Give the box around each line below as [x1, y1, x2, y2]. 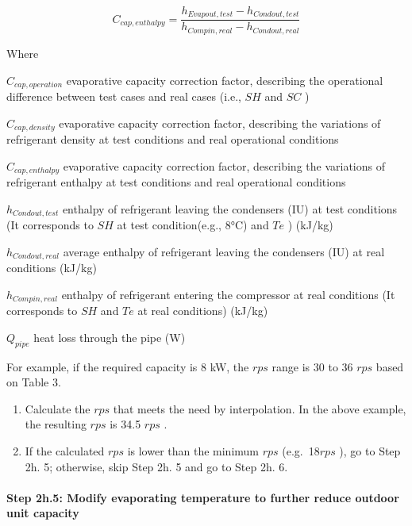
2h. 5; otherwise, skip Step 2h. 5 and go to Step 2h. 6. [25, 458, 288, 474]
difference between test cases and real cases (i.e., [6, 87, 241, 104]
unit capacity [6, 505, 79, 521]
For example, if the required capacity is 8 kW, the [6, 358, 249, 374]
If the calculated [25, 442, 105, 459]
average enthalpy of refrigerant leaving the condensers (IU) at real [63, 243, 385, 259]
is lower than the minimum [127, 442, 260, 459]
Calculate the [25, 400, 90, 417]
